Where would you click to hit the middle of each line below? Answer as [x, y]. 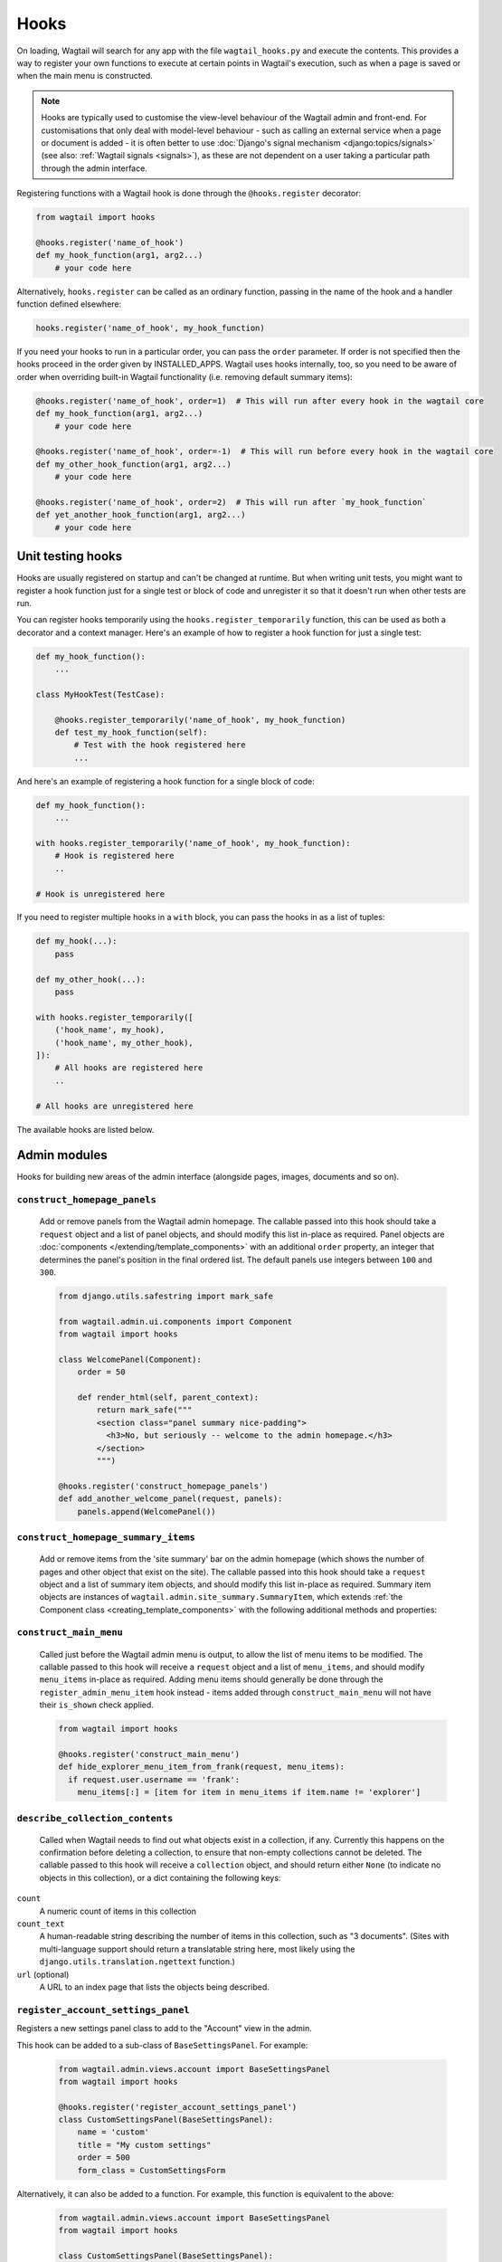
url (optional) [43, 1974]
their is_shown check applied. [96, 1705]
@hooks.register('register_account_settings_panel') [178, 2107]
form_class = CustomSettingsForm [152, 2170]
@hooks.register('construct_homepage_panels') [163, 1486]
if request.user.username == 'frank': [154, 1779]
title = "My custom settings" [144, 2145]
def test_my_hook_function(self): [131, 732]
